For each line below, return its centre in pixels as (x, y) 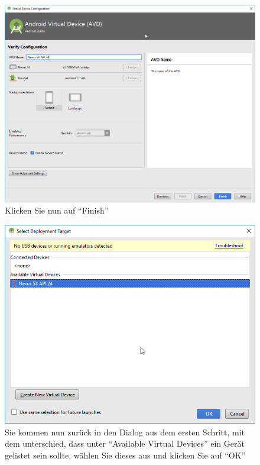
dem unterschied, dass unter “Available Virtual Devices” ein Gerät (125, 443)
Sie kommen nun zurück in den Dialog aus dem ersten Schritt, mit (125, 432)
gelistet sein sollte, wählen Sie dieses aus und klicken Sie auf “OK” (125, 455)
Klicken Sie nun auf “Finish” (57, 210)
